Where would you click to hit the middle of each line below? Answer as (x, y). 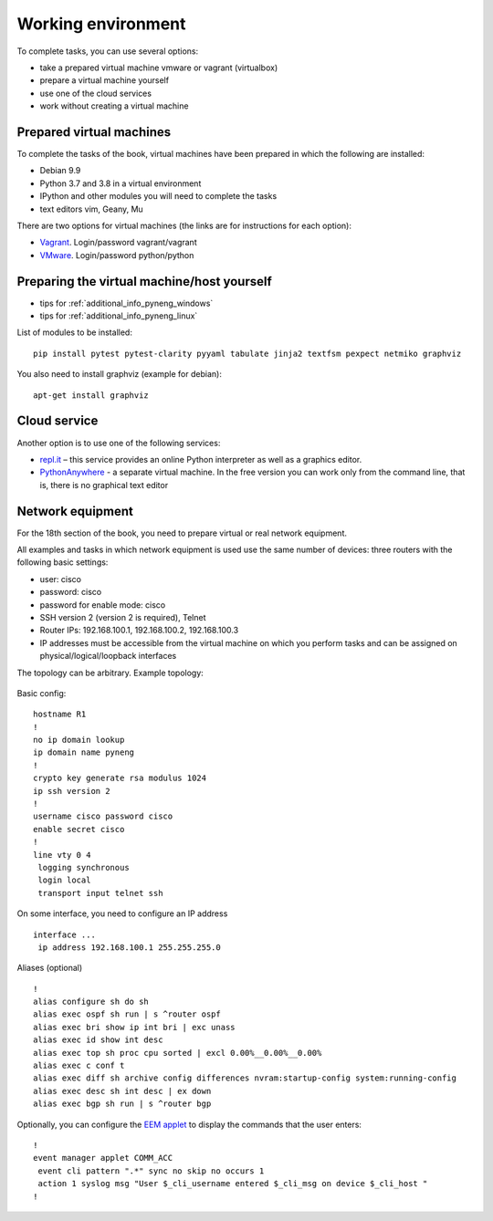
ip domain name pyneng (84, 752)
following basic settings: (63, 562)
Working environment (101, 24)
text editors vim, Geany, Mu (91, 209)
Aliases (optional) (50, 968)
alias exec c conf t (79, 1066)
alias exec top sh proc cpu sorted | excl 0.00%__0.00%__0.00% (178, 1053)
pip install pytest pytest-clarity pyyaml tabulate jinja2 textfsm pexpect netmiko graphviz (247, 353)
